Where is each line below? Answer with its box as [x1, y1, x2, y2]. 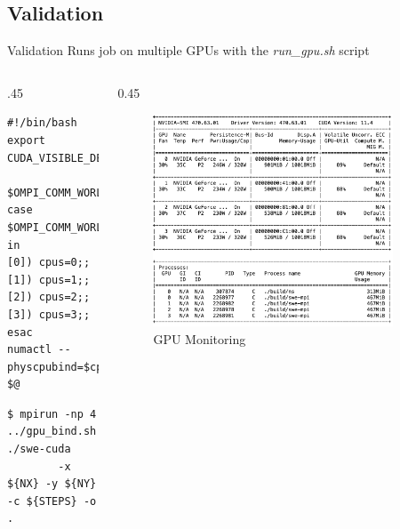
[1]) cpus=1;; [7, 273, 91, 286]
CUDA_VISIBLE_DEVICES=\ [7, 151, 148, 164]
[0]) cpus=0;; [7, 256, 91, 269]
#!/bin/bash [7, 116, 77, 130]
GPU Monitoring [153, 330, 246, 349]
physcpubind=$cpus [7, 360, 116, 373]
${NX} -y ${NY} [7, 477, 97, 491]
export [7, 133, 45, 147]
